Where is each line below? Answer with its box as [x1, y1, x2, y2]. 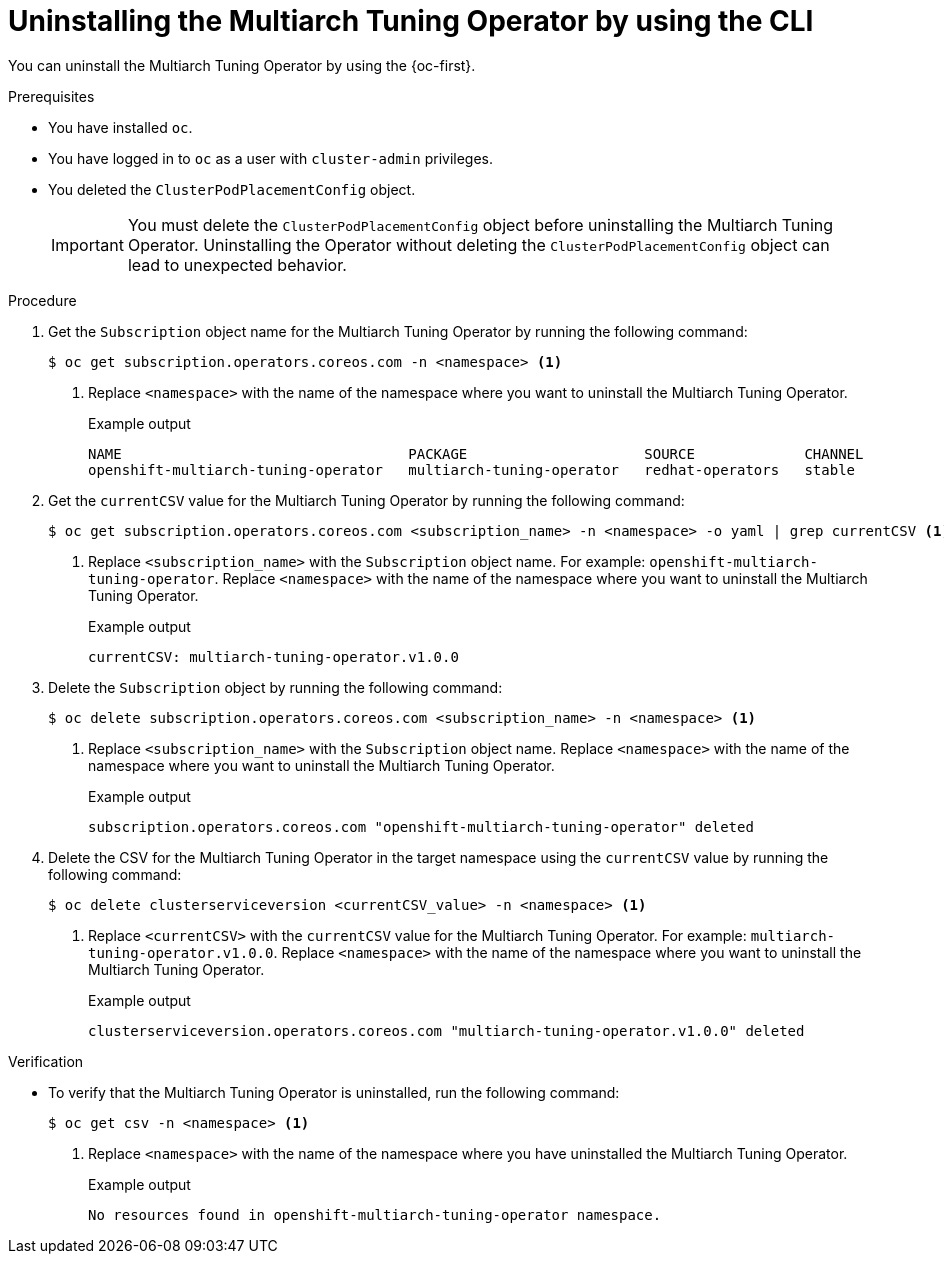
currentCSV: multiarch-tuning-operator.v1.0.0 [88, 648, 459, 665]
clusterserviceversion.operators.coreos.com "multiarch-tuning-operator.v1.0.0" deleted [88, 1022, 805, 1039]
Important [51, 234, 124, 255]
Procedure [8, 291, 77, 309]
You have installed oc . [48, 118, 193, 136]
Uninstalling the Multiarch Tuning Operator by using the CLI [8, 4, 814, 38]
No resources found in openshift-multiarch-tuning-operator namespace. [88, 1206, 662, 1223]
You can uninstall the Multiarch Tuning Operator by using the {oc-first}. [8, 56, 476, 74]
